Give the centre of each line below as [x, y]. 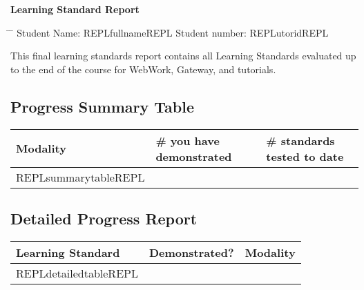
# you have [188, 140]
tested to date [305, 156]
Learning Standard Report [75, 9]
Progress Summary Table [103, 106]
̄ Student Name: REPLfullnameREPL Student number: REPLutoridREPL [170, 32]
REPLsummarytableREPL [80, 177]
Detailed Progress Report [104, 218]
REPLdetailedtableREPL [77, 273]
